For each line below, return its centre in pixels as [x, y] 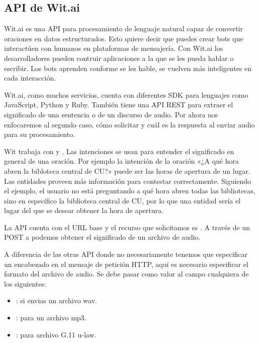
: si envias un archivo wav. [56, 300]
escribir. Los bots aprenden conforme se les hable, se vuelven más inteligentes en [128, 68]
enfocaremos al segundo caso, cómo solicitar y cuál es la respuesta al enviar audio [129, 124]
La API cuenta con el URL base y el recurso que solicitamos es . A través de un [127, 227]
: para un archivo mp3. [51, 318]
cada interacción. [30, 78]
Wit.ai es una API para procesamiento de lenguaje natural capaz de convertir [123, 28]
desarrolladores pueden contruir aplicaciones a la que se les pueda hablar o [119, 58]
